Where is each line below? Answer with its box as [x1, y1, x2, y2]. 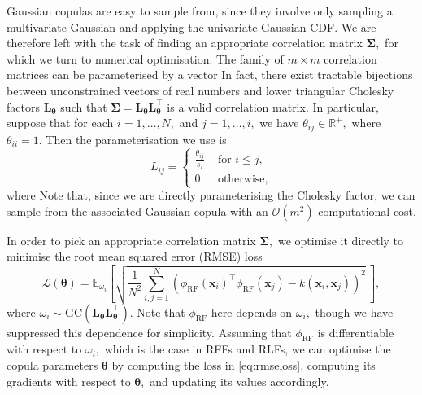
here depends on [211, 303, 293, 320]
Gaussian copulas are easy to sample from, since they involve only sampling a [7, 2, 393, 19]
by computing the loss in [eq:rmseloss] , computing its [111, 357, 376, 374]
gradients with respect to [7, 372, 131, 389]
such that [60, 98, 107, 115]
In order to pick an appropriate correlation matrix [7, 231, 256, 248]
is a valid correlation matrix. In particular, [167, 98, 379, 115]
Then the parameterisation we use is [46, 130, 227, 147]
